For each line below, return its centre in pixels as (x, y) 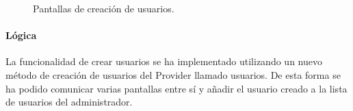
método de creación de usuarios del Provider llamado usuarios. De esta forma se (173, 74)
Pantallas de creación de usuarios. (104, 8)
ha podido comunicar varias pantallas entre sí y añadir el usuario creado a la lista (176, 88)
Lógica (21, 35)
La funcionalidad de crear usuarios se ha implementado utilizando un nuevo (164, 61)
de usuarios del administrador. (69, 102)
